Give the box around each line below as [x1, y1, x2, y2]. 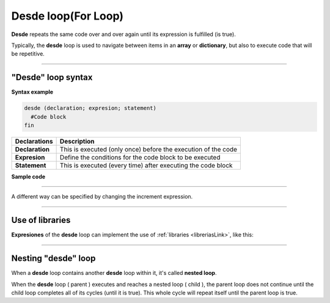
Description [59, 137, 95, 145]
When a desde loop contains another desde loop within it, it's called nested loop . [11, 269, 217, 277]
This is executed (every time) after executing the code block [59, 161, 233, 169]
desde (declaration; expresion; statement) [24, 104, 157, 112]
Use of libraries [11, 215, 71, 225]
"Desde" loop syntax [11, 72, 93, 82]
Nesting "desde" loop [11, 254, 96, 264]
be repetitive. [11, 50, 45, 57]
